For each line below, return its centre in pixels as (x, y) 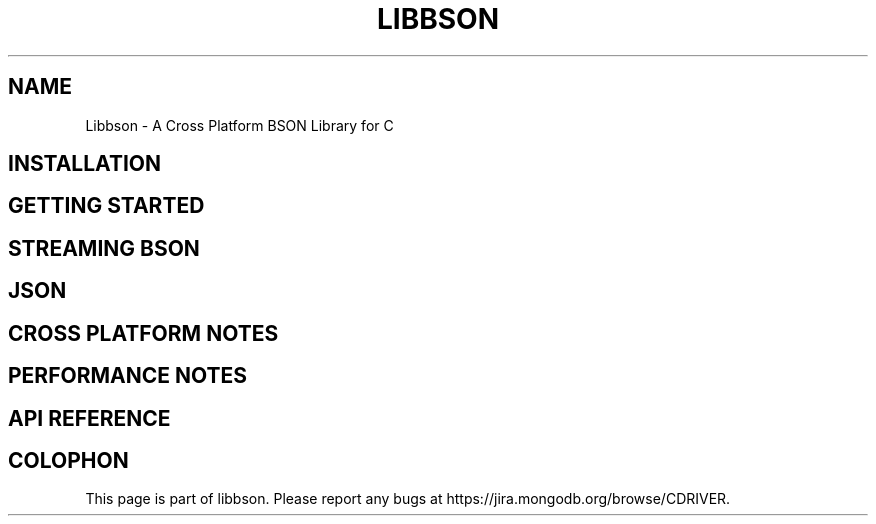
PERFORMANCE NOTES (128, 376)
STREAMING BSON (104, 248)
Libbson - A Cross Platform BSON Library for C (239, 125)
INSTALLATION (84, 164)
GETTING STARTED (106, 206)
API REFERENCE (89, 418)
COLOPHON (68, 460)
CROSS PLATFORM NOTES (143, 333)
